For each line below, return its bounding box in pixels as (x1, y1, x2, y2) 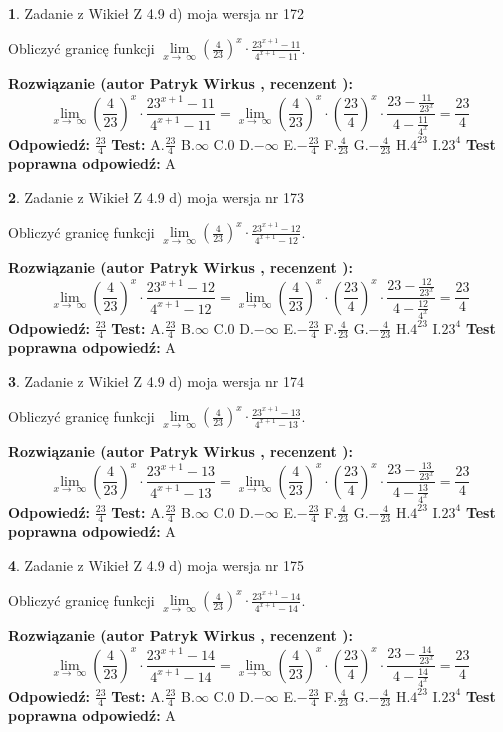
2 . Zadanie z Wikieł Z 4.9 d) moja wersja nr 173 (8, 186, 305, 207)
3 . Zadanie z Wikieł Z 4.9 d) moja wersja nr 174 (8, 370, 305, 391)
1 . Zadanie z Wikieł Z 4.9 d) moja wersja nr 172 (8, 3, 305, 23)
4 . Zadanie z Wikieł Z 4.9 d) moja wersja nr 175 (8, 554, 305, 575)
